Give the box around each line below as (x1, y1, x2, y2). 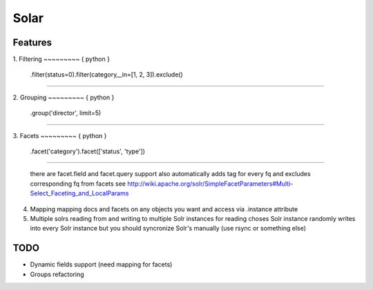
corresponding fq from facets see (30, 180, 126, 188)
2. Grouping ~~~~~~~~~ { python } (12, 93, 115, 101)
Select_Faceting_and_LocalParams (30, 189, 129, 197)
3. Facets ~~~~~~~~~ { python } (12, 131, 107, 139)
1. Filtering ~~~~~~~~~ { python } (12, 55, 111, 64)
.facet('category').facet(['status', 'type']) (30, 147, 145, 155)
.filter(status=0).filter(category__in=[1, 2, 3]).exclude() (30, 70, 183, 79)
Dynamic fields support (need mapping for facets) (30, 260, 173, 269)
